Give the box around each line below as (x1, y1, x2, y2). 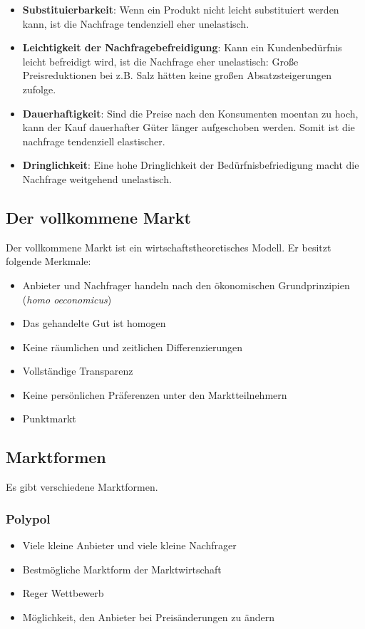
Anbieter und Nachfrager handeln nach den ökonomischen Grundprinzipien (22, 277, 350, 292)
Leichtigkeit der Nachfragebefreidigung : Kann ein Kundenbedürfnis (22, 40, 342, 55)
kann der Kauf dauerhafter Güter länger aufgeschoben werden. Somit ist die (22, 120, 355, 135)
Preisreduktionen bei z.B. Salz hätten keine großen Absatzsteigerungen (22, 68, 332, 83)
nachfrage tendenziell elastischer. (22, 133, 165, 148)
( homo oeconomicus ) (22, 291, 112, 306)
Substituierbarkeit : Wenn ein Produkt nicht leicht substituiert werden (22, 2, 339, 16)
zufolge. (22, 81, 56, 96)
